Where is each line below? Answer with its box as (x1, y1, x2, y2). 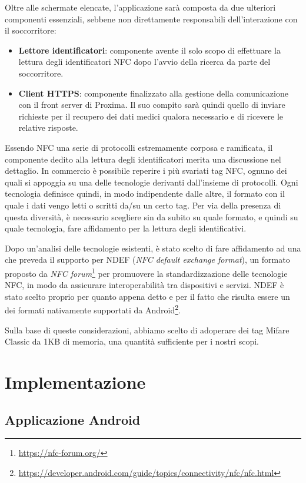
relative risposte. (18, 121, 78, 134)
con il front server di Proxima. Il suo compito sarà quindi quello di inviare (18, 98, 285, 111)
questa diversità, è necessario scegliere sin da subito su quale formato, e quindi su (5, 210, 298, 223)
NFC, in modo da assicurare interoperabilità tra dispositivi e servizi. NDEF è (5, 279, 284, 291)
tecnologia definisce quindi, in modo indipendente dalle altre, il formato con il (5, 187, 285, 200)
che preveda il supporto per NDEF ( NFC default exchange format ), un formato (5, 253, 290, 266)
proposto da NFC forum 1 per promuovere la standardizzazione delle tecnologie (5, 265, 288, 279)
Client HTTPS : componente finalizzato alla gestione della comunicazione (18, 87, 288, 99)
